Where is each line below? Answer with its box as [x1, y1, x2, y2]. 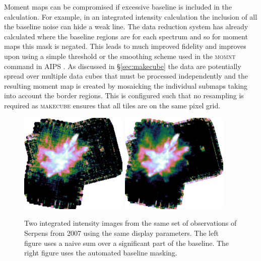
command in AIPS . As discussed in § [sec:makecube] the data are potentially [4, 60, 241, 71]
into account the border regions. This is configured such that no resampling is [4, 90, 244, 101]
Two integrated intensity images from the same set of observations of [24, 218, 237, 228]
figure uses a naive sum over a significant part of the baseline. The [24, 237, 229, 248]
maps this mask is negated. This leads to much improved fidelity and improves [4, 41, 246, 51]
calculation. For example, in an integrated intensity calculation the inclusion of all [4, 11, 257, 22]
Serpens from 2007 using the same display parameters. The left [24, 228, 219, 238]
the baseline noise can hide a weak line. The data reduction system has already [4, 21, 248, 32]
